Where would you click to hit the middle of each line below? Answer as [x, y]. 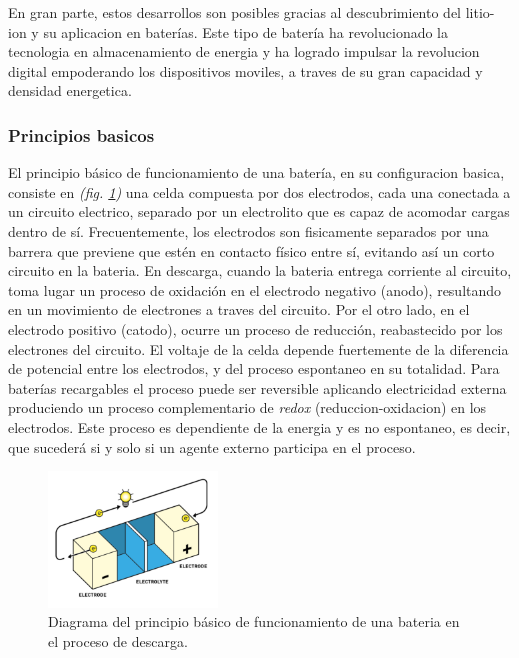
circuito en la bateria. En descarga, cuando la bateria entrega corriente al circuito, [260, 270]
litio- [480, 12]
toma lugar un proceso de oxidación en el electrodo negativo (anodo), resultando [255, 289]
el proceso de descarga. [118, 640]
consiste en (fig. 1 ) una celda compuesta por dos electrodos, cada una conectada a [259, 191]
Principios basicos [81, 134]
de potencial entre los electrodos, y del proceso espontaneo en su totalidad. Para [254, 368]
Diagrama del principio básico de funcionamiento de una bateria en [254, 621]
